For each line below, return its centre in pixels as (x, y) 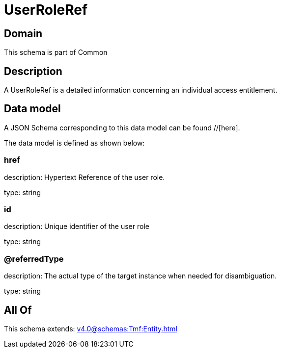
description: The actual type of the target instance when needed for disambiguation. (140, 276)
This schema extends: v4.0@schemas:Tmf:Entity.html (91, 328)
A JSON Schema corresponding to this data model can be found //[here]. (122, 127)
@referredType (34, 259)
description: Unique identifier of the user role (77, 226)
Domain (23, 33)
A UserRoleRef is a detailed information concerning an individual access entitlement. (141, 90)
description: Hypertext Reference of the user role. (84, 177)
